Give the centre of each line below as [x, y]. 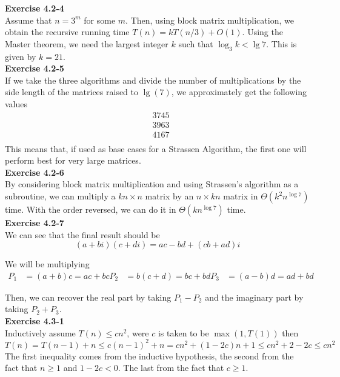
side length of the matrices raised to [72, 92]
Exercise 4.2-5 [35, 68]
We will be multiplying [47, 264]
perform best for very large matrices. [73, 160]
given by [21, 56]
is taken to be [183, 332]
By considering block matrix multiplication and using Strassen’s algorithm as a [152, 184]
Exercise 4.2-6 [35, 172]
